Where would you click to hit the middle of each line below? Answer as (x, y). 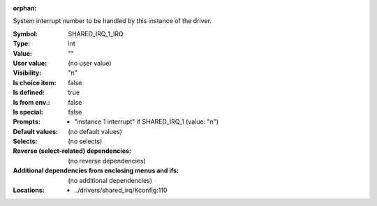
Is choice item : (35, 82)
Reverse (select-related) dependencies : (72, 151)
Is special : (28, 112)
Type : (22, 44)
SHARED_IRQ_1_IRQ (96, 34)
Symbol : (25, 34)
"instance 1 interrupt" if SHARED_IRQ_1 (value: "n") (147, 122)
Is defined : (29, 93)
